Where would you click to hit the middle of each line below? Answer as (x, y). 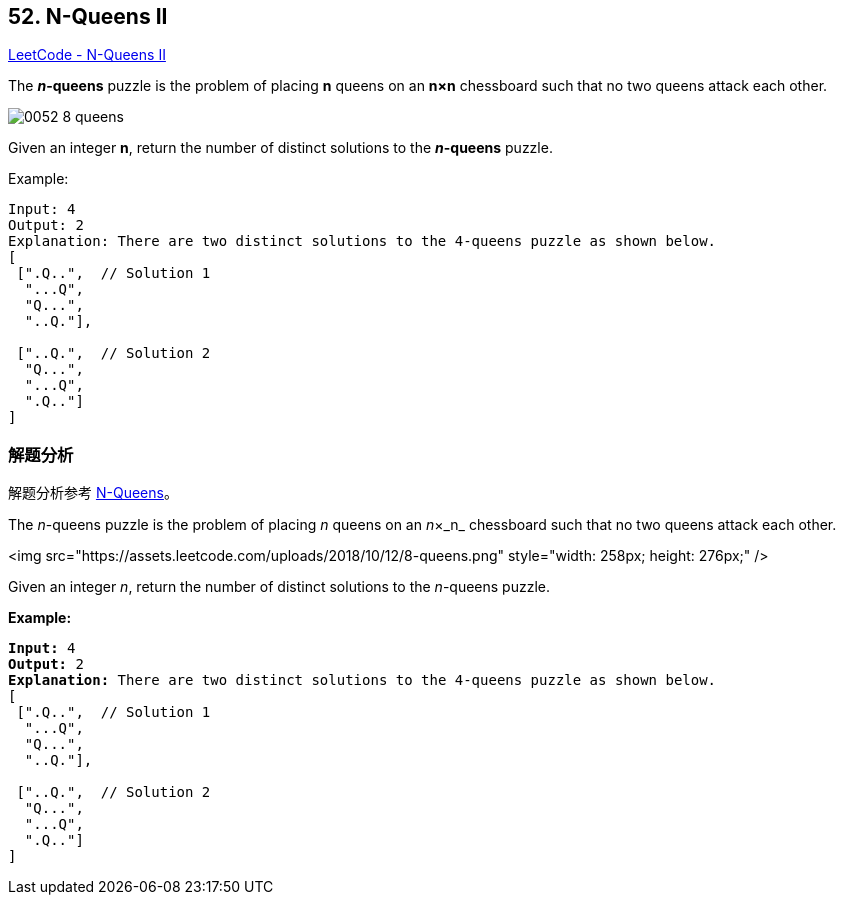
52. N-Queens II (88, 16)
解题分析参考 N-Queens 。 (93, 493)
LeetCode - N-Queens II (87, 55)
